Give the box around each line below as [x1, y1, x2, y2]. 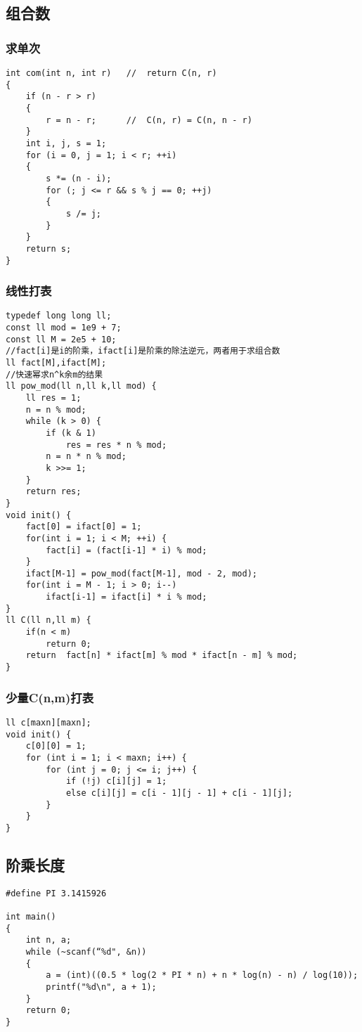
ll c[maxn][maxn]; [6, 717, 91, 728]
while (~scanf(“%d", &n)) [25, 946, 147, 957]
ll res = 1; [25, 392, 82, 403]
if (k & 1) [46, 427, 96, 438]
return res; [25, 486, 82, 497]
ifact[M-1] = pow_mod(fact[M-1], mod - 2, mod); [25, 568, 257, 579]
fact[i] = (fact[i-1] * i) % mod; [46, 545, 207, 555]
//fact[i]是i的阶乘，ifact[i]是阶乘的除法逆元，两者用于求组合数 [6, 346, 280, 356]
